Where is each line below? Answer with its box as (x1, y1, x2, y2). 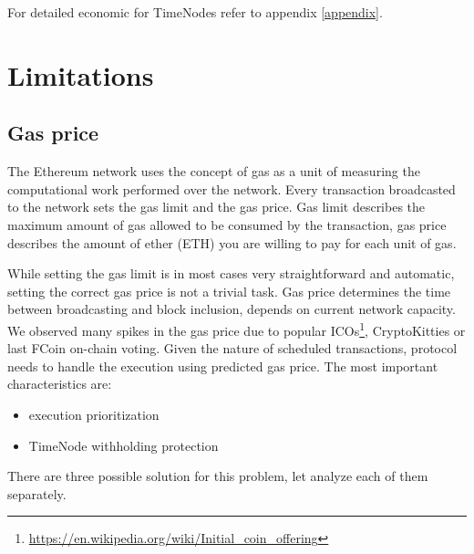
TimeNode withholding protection (28, 435, 219, 455)
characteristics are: (7, 374, 112, 393)
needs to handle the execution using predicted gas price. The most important (7, 356, 438, 375)
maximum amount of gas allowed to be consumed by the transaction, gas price (7, 214, 447, 234)
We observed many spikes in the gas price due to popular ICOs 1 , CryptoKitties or (7, 318, 466, 340)
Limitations (7, 56, 154, 93)
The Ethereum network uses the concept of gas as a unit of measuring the (7, 162, 420, 181)
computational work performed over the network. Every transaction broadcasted (7, 179, 456, 198)
